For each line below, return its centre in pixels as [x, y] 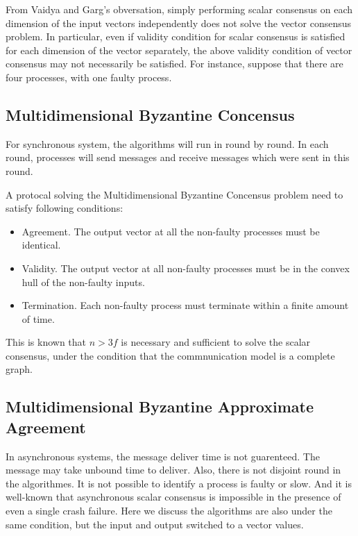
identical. [41, 245]
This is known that [46, 342]
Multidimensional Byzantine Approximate [160, 407]
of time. [38, 318]
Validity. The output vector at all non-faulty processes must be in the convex [186, 268]
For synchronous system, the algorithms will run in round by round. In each [167, 143]
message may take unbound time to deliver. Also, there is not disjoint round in [173, 470]
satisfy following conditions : [65, 208]
